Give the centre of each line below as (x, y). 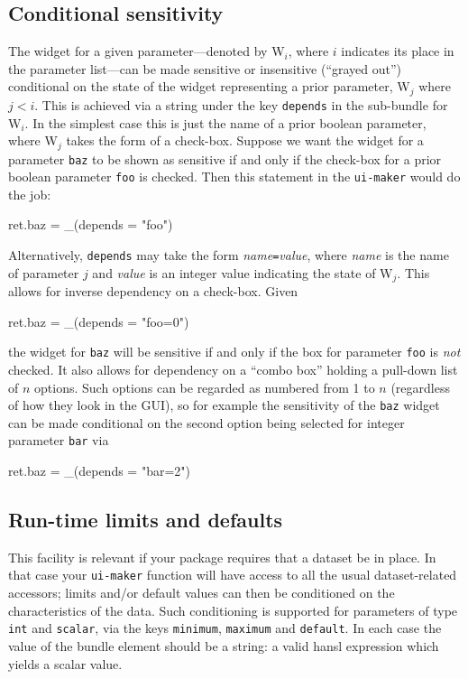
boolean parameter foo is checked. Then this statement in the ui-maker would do (234, 177)
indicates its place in (398, 51)
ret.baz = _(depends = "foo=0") (99, 321)
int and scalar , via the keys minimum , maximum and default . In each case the (225, 628)
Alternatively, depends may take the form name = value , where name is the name (229, 255)
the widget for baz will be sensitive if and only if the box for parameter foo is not (234, 352)
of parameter (44, 272)
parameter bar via (59, 440)
